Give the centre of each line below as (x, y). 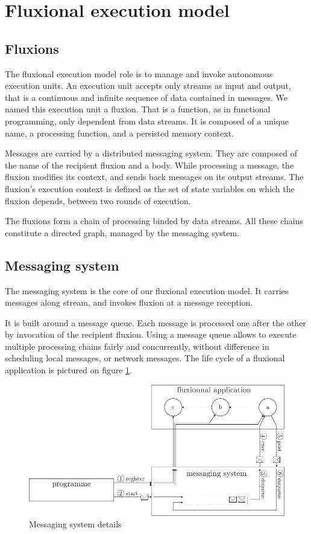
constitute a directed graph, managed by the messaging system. (122, 232)
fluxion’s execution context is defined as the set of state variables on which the (150, 188)
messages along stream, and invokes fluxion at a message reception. (129, 302)
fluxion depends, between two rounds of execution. (98, 200)
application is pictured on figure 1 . (68, 370)
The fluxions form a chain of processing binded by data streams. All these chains (154, 221)
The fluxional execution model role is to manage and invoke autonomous (139, 73)
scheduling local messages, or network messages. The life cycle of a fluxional (145, 358)
